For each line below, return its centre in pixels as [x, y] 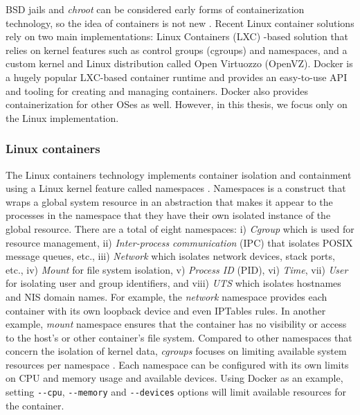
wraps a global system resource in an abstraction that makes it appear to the [169, 201]
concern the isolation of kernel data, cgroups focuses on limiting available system [176, 351]
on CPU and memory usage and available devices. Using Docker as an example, [174, 378]
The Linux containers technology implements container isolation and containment [179, 174]
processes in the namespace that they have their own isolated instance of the [168, 215]
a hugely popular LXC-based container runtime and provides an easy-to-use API [177, 77]
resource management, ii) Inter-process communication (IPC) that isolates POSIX [179, 242]
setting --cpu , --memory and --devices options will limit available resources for [176, 392]
